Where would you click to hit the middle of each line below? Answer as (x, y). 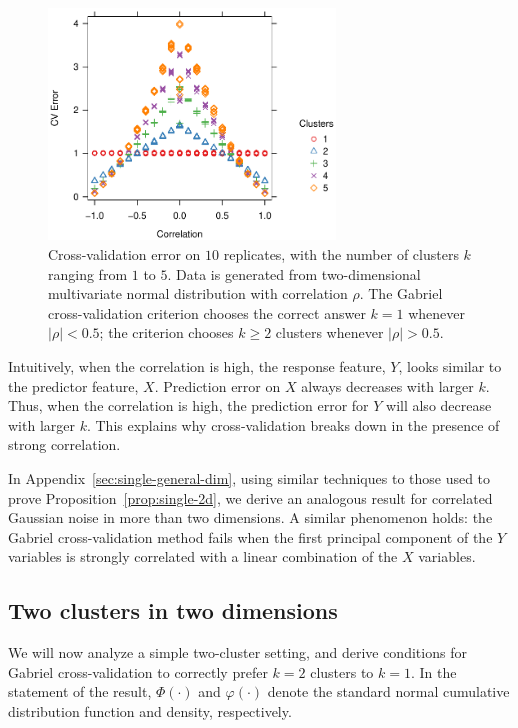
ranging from (88, 273)
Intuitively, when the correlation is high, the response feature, (197, 366)
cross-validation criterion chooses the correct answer (207, 312)
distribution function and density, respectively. (150, 710)
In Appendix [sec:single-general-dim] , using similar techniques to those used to (249, 477)
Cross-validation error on (124, 254)
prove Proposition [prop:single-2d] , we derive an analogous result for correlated (250, 497)
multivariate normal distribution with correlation (198, 293)
